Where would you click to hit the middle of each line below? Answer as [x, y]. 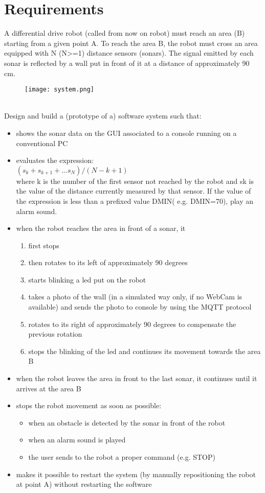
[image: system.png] [60, 90]
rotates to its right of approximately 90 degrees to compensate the [132, 324]
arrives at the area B [49, 388]
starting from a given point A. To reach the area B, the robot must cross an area [131, 43]
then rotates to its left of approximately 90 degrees [108, 262]
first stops [44, 245]
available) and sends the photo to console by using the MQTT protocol [140, 307]
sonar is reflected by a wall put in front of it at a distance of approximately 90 [127, 63]
